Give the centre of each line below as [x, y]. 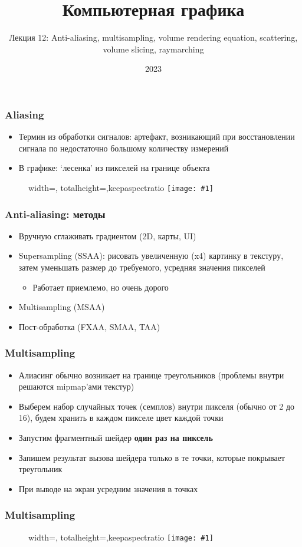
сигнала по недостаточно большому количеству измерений [124, 148]
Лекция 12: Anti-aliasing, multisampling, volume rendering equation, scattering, [153, 37]
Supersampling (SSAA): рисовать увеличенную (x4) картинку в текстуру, [151, 256]
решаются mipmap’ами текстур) [76, 386]
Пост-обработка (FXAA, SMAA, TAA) [89, 326]
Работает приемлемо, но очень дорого [101, 287]
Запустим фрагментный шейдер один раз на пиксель [116, 438]
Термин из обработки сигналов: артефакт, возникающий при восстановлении [157, 136]
